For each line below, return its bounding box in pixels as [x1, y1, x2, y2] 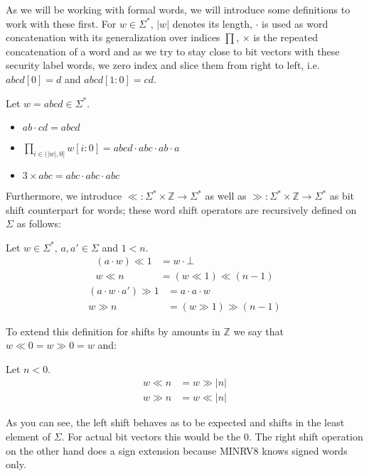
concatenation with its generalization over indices [6, 30, 220, 45]
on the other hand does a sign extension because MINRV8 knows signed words [6, 443, 348, 458]
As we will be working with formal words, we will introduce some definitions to [6, 2, 351, 16]
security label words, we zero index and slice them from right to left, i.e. [6, 58, 320, 72]
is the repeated [253, 30, 319, 45]
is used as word [262, 16, 328, 31]
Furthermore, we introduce [6, 188, 122, 203]
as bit [329, 188, 355, 203]
